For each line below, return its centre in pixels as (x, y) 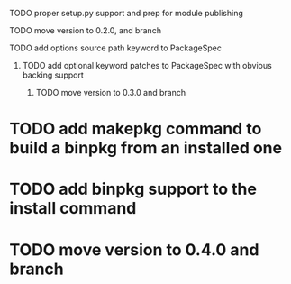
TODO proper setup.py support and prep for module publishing (126, 13)
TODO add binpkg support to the (133, 189)
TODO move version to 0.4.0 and (134, 249)
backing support (53, 75)
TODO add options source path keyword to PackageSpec (116, 48)
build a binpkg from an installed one (145, 148)
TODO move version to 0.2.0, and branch (86, 30)
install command (73, 209)
